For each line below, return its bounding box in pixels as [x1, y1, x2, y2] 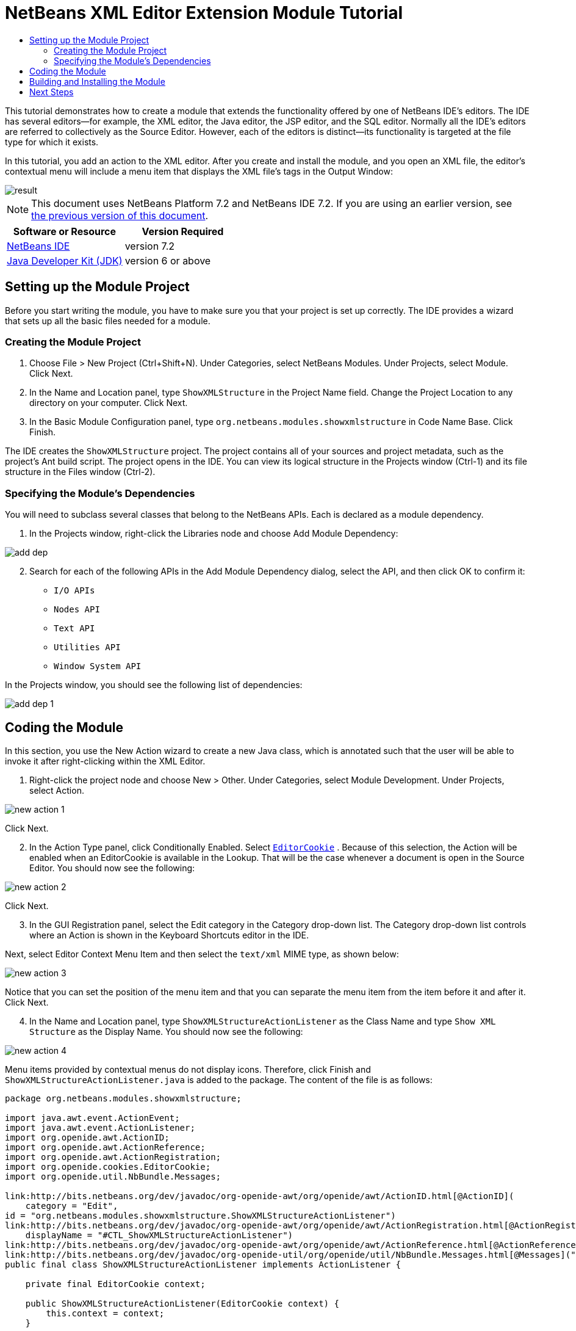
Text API [54, 623, 95, 634]
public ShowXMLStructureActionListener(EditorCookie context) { [25, 1298, 339, 1308]
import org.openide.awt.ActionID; [5, 1132, 170, 1142]
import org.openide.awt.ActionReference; [5, 1142, 206, 1152]
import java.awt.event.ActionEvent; [5, 1112, 180, 1123]
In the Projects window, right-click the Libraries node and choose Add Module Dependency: [29, 528, 398, 539]
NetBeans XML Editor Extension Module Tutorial [5, 2, 403, 23]
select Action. [29, 785, 84, 796]
